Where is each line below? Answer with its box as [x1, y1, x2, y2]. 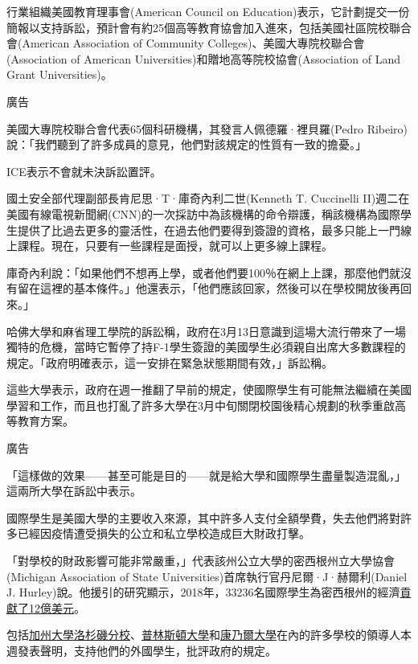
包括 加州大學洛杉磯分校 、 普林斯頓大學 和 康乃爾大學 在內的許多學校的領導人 [6, 626, 400, 643]
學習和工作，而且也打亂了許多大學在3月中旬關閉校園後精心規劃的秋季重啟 [6, 396, 395, 413]
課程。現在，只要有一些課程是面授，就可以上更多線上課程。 [17, 237, 333, 254]
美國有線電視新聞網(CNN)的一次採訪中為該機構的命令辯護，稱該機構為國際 [6, 205, 400, 222]
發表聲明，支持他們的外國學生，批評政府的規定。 [17, 642, 277, 658]
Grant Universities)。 [6, 66, 113, 83]
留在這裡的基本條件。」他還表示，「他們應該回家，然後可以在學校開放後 [17, 280, 389, 297]
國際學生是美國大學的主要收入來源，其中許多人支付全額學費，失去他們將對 [6, 509, 400, 526]
